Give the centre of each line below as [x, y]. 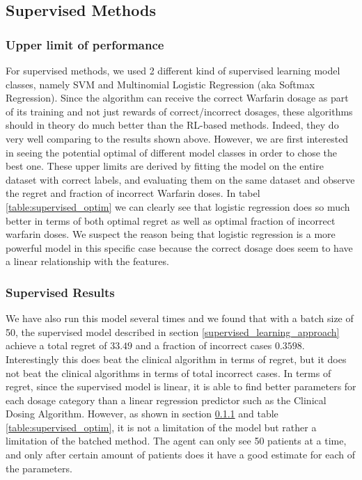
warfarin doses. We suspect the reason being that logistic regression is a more [171, 234]
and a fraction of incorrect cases [204, 345]
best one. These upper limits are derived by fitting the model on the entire [165, 166]
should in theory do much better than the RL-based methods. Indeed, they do [172, 125]
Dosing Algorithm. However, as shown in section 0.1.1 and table [142, 414]
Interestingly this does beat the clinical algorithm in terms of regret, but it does [176, 359]
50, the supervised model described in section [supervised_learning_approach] [173, 331]
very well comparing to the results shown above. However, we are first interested [177, 138]
